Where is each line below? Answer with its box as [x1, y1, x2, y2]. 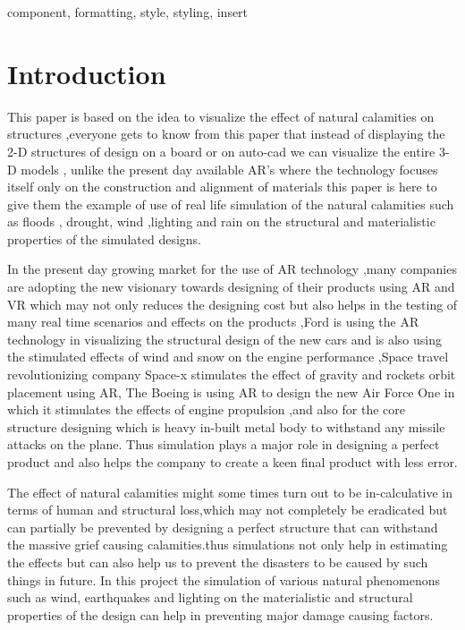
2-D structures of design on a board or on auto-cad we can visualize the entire [7, 141, 435, 160]
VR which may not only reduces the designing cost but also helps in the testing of [7, 294, 458, 313]
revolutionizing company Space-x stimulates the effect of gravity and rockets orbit [7, 365, 456, 384]
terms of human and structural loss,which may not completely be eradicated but [7, 500, 448, 519]
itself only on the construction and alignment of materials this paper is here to [7, 177, 437, 196]
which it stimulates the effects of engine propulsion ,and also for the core [7, 400, 405, 419]
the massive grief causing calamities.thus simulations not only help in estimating [7, 535, 448, 554]
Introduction [7, 55, 166, 91]
